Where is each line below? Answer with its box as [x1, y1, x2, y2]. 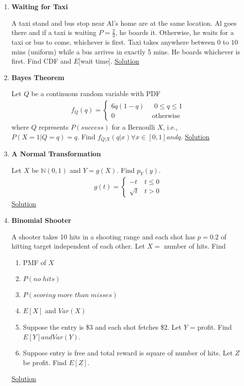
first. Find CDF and [11, 56, 72, 66]
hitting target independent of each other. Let [11, 241, 145, 251]
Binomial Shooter [11, 215, 71, 225]
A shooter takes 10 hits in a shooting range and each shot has [11, 231, 195, 241]
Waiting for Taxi [11, 1, 68, 11]
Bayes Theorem [11, 72, 65, 82]
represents [39, 122, 69, 132]
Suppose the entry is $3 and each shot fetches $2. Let [23, 322, 181, 332]
